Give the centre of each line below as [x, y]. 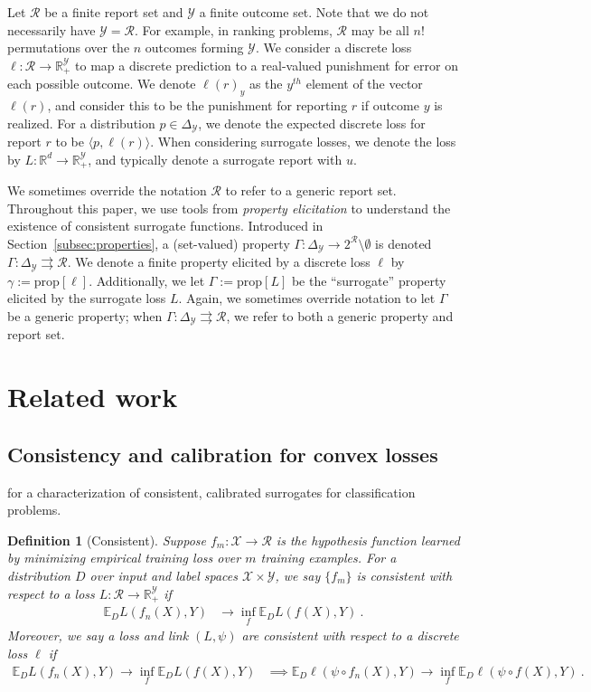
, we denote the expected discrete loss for [312, 123]
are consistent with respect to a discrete [350, 635]
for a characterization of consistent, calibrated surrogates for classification [211, 492]
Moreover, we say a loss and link [98, 635]
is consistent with [404, 575]
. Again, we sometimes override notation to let [307, 298]
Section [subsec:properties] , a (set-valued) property [149, 243]
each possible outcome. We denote [102, 84]
